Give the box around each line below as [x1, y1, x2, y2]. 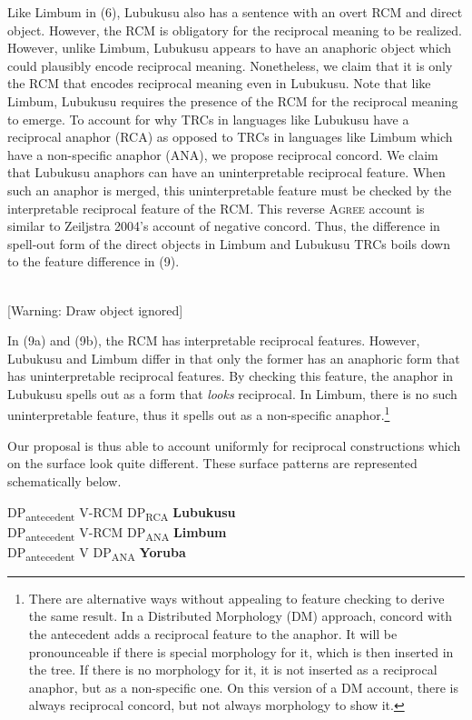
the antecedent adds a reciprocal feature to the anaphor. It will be [28, 625, 398, 644]
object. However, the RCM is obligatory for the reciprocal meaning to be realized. [7, 20, 462, 39]
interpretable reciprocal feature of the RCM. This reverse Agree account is [7, 198, 425, 217]
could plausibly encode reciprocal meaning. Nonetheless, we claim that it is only [7, 55, 453, 75]
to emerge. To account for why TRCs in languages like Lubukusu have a [7, 109, 409, 128]
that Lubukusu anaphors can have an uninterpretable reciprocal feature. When [7, 163, 446, 182]
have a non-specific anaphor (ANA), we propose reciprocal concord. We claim [7, 145, 438, 164]
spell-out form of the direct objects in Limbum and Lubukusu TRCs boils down [7, 234, 450, 253]
